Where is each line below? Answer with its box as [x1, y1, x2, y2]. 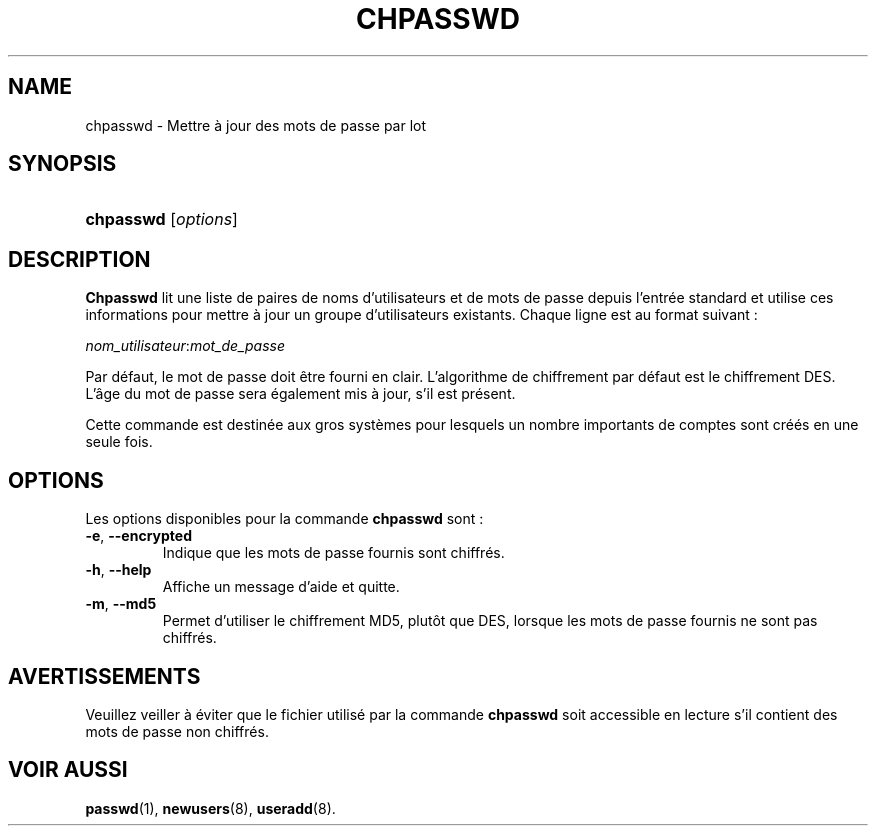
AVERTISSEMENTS [8, 663, 201, 689]
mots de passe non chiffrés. [85, 722, 269, 740]
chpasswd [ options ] [85, 209, 238, 230]
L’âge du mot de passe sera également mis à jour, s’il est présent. [85, 385, 516, 403]
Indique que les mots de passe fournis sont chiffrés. [162, 544, 505, 562]
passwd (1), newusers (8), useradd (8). [85, 799, 336, 817]
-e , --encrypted [85, 527, 192, 545]
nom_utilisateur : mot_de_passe [85, 337, 286, 355]
